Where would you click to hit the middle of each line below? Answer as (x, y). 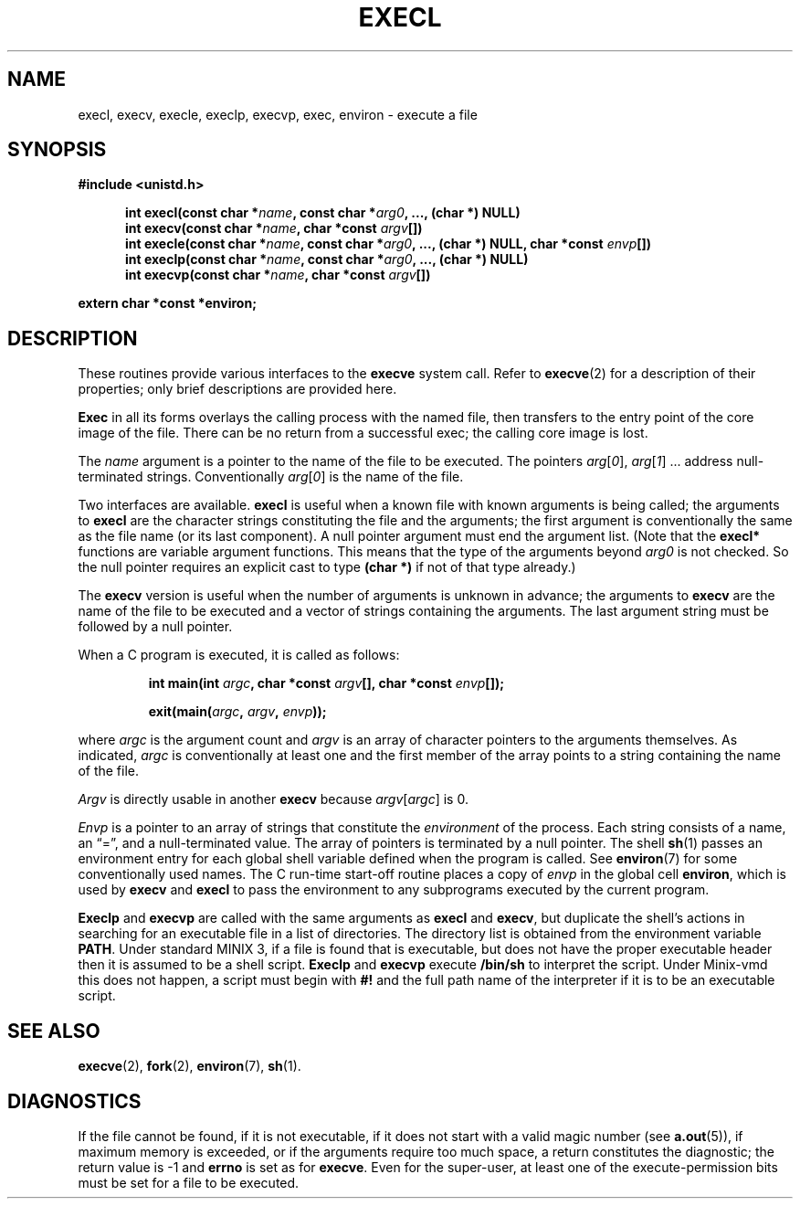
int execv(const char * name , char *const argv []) (274, 228)
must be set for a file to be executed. (189, 1182)
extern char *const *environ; (167, 303)
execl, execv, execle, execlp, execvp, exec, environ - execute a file (278, 114)
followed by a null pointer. (155, 627)
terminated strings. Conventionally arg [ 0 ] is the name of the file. (271, 477)
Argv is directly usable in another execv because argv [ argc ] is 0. (273, 799)
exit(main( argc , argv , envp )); (237, 712)
